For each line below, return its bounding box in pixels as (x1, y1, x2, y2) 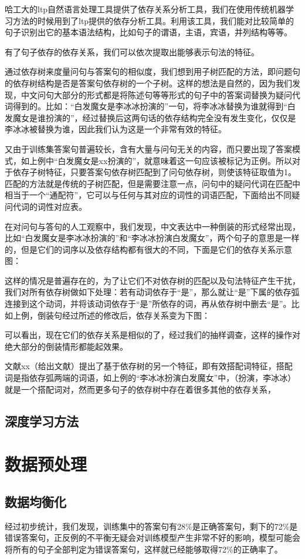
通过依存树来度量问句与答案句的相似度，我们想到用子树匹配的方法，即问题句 (5, 65, 300, 78)
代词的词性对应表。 (12, 200, 87, 212)
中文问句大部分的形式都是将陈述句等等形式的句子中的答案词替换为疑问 (21, 88, 292, 101)
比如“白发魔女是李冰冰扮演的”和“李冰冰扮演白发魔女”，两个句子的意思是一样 (5, 232, 300, 244)
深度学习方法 (5, 411, 79, 430)
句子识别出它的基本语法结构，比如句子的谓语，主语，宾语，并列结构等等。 (5, 26, 292, 38)
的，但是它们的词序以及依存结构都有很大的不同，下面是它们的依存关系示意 (5, 243, 292, 255)
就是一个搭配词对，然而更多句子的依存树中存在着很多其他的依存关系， (5, 383, 276, 395)
